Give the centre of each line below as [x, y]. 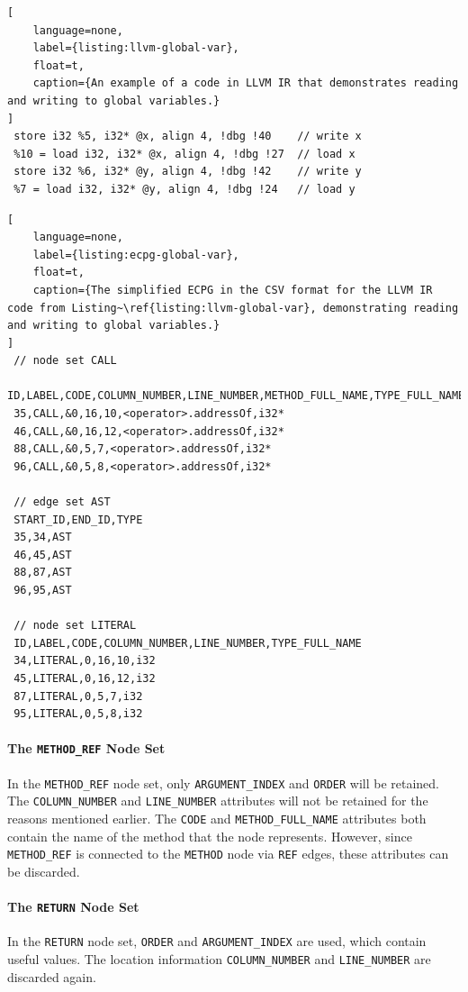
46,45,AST [43, 555]
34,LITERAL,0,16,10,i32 [85, 661]
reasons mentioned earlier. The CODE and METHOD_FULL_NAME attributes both [217, 818]
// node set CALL [65, 361]
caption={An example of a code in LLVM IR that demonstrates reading [246, 83]
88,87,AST [43, 573]
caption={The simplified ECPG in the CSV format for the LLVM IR [233, 290]
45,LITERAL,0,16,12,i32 [85, 678]
